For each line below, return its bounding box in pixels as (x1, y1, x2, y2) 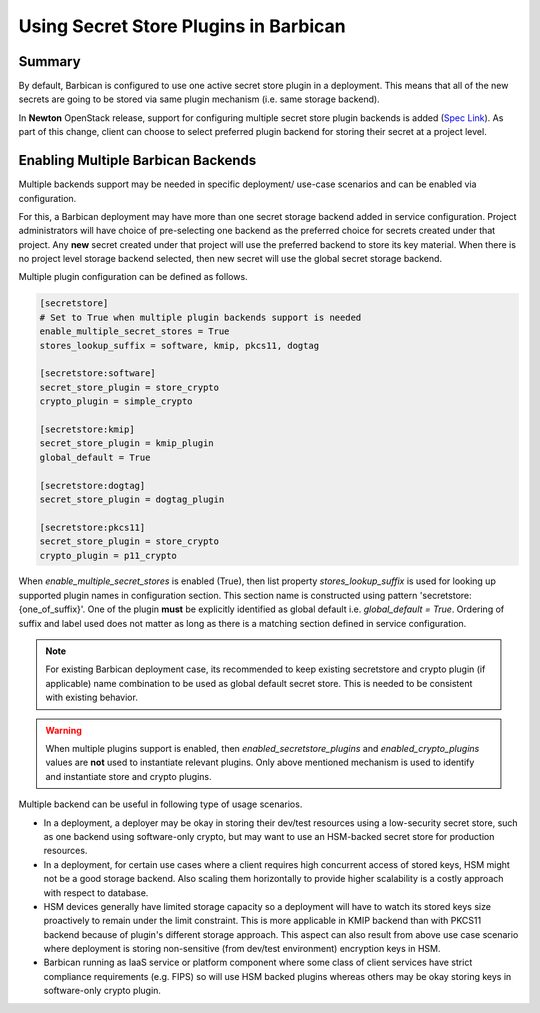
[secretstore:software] (39, 368, 157, 379)
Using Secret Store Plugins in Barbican (18, 15, 346, 37)
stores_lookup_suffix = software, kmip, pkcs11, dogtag (39, 340, 320, 351)
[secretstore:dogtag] (39, 480, 146, 491)
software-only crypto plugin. (43, 985, 162, 997)
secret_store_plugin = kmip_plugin (39, 438, 214, 449)
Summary (18, 53, 81, 70)
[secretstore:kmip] (39, 423, 135, 435)
